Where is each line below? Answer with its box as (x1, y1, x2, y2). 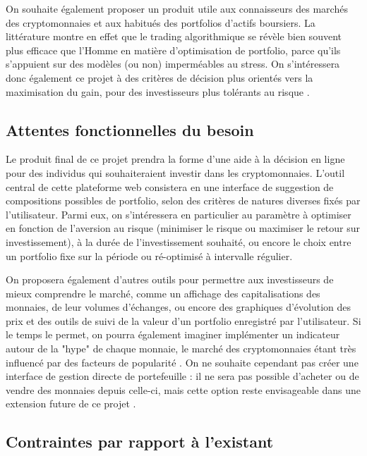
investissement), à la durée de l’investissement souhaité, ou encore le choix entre (6, 234, 351, 249)
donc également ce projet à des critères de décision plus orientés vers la (6, 70, 313, 85)
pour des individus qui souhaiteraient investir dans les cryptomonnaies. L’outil (6, 165, 345, 180)
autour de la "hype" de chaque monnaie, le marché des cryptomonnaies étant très (6, 341, 356, 356)
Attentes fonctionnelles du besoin (6, 118, 254, 140)
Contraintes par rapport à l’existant (6, 431, 274, 452)
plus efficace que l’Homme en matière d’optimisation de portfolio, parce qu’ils (6, 42, 341, 57)
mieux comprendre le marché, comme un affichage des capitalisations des (6, 285, 320, 300)
